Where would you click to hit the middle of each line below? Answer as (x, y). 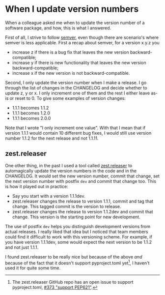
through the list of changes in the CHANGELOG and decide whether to (76, 88)
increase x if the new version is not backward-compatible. (71, 73)
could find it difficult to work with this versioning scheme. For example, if (79, 236)
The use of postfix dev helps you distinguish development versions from (78, 226)
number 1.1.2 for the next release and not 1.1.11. (52, 138)
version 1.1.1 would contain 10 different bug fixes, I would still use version (78, 133)
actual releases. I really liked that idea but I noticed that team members (77, 232)
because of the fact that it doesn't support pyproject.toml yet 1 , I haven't (77, 263)
